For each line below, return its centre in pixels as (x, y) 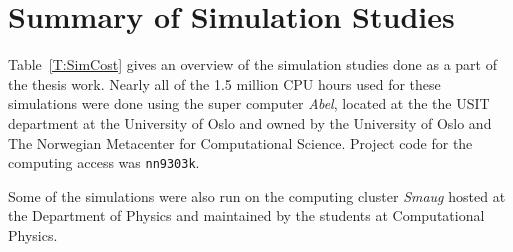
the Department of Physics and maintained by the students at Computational (246, 215)
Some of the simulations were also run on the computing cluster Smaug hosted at (257, 195)
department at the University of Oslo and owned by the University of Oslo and (250, 122)
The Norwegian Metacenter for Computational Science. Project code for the (240, 142)
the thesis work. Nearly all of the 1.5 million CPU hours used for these (224, 83)
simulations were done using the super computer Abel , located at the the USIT (249, 103)
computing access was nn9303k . (104, 162)
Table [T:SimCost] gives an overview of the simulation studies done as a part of (252, 64)
